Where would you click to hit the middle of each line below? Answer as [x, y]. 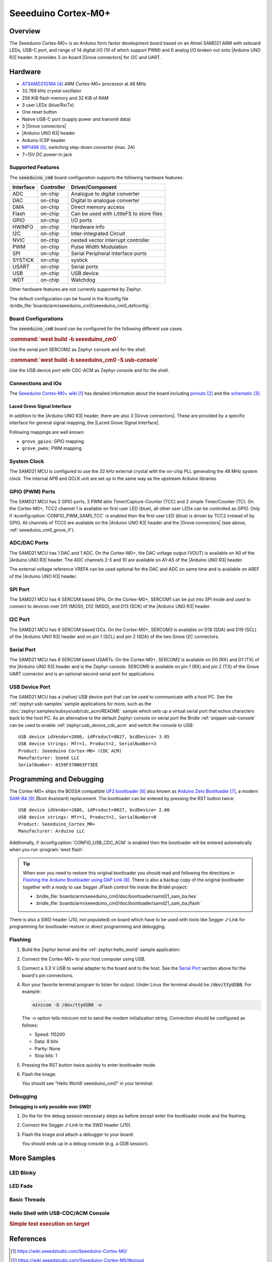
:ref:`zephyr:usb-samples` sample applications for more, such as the [80, 704]
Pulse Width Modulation [99, 247]
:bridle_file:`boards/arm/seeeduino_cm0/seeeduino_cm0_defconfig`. [80, 305]
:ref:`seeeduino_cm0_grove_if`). [42, 530]
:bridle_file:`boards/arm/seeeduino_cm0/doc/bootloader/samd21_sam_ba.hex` [116, 897]
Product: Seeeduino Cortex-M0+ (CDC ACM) [70, 751]
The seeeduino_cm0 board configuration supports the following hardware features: [96, 177]
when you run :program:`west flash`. [47, 850]
